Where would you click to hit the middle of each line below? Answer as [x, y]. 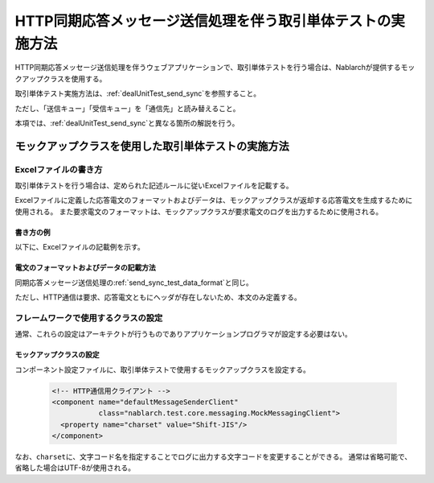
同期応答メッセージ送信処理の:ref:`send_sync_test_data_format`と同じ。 [134, 283]
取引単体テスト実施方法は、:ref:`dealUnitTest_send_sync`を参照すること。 [138, 93]
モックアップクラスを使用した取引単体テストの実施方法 [152, 146]
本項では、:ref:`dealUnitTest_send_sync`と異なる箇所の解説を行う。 [127, 123]
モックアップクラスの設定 [57, 355]
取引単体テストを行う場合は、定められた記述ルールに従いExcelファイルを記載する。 [154, 186]
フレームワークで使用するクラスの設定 [89, 318]
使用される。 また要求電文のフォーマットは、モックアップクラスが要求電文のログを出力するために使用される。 [199, 211]
